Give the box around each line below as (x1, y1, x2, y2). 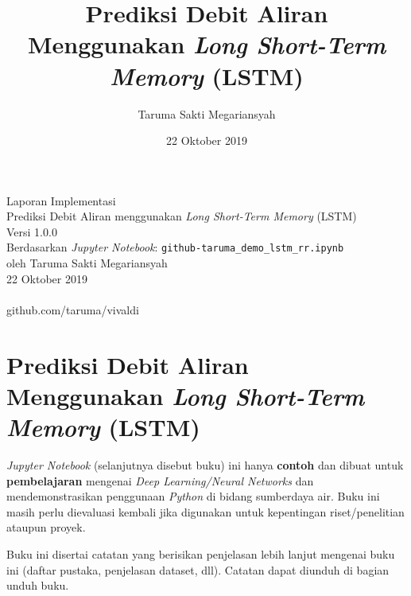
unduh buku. (6, 577, 69, 594)
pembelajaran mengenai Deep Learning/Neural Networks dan (6, 472, 314, 489)
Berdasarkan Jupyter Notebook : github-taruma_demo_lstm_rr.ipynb (6, 239, 344, 255)
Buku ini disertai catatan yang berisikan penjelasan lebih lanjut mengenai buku (6, 545, 395, 562)
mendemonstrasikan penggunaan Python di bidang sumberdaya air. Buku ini (6, 488, 380, 504)
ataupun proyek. (6, 519, 86, 536)
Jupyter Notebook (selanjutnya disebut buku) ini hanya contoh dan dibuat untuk (6, 457, 404, 473)
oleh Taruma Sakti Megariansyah (6, 255, 168, 271)
